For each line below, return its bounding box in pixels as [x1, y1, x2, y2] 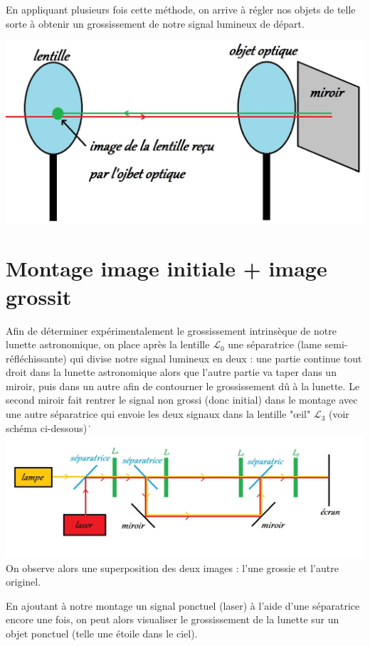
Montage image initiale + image [6, 254, 327, 283]
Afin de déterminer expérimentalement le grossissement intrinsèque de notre [6, 323, 337, 338]
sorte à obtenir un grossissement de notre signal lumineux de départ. [6, 16, 305, 31]
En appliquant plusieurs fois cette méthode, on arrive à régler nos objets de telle [6, 2, 356, 16]
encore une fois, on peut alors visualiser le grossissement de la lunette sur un [6, 612, 339, 627]
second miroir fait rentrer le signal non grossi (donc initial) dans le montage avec [6, 392, 358, 407]
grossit [6, 281, 72, 311]
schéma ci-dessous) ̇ [6, 420, 92, 435]
